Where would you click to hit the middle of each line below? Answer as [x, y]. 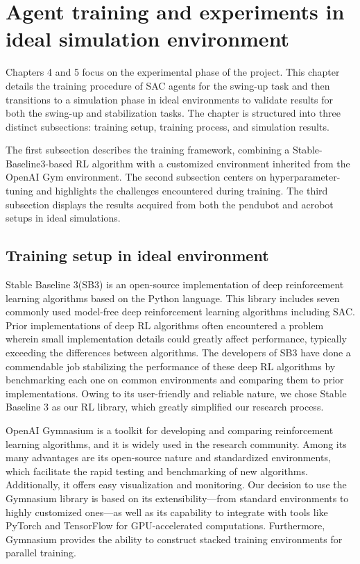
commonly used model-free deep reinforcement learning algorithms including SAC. [180, 312]
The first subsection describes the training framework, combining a [148, 150]
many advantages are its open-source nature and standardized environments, [168, 457]
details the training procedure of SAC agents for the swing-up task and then [168, 85]
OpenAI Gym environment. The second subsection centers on [136, 177]
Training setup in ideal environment [137, 255]
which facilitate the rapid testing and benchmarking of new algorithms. [157, 471]
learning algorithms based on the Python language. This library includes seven [173, 298]
